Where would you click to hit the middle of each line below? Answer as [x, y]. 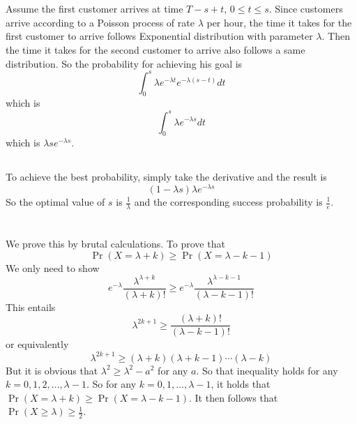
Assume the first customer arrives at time [94, 9]
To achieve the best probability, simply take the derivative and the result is [166, 177]
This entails [31, 306]
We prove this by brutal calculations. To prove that [115, 244]
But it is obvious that [52, 370]
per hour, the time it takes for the [279, 22]
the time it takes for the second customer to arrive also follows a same [155, 49]
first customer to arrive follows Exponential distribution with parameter [159, 36]
